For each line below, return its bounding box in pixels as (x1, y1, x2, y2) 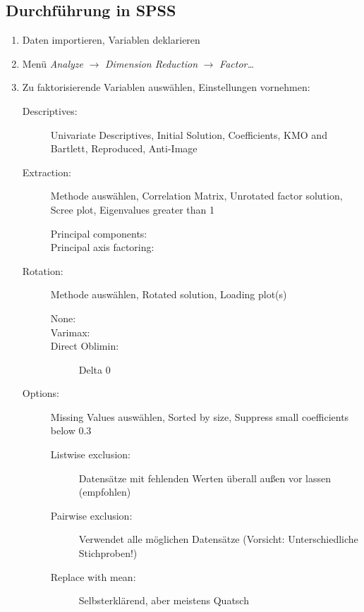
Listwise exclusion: (50, 447, 131, 462)
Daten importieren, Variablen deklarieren (22, 32, 200, 47)
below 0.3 (50, 423, 92, 438)
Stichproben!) (78, 546, 138, 561)
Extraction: (22, 164, 71, 179)
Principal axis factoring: (50, 240, 154, 255)
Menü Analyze (22, 56, 83, 71)
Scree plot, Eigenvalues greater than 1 (50, 202, 214, 216)
